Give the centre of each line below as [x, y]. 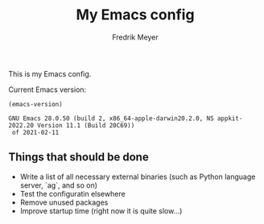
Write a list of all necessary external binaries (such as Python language [138, 176]
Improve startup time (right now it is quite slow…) [101, 210]
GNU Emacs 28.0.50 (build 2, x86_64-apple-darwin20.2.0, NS [111, 118]
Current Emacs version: [47, 89]
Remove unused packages [64, 202]
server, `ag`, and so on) [59, 185]
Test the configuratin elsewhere [73, 193]
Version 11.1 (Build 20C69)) [86, 125]
